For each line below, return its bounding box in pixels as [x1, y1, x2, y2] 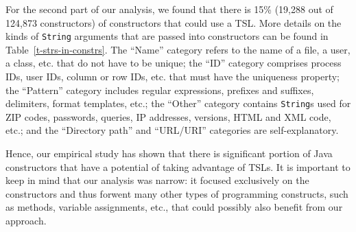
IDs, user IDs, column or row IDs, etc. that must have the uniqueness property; [5, 69, 340, 84]
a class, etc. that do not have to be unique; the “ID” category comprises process [5, 56, 342, 70]
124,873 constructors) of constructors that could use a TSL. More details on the [5, 15, 342, 30]
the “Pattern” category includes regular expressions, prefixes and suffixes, [5, 82, 314, 97]
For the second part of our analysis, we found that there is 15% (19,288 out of [5, 2, 333, 16]
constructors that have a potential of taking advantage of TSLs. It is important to [5, 159, 351, 174]
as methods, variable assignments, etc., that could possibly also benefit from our [5, 200, 343, 214]
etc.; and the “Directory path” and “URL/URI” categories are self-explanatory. [5, 123, 339, 137]
